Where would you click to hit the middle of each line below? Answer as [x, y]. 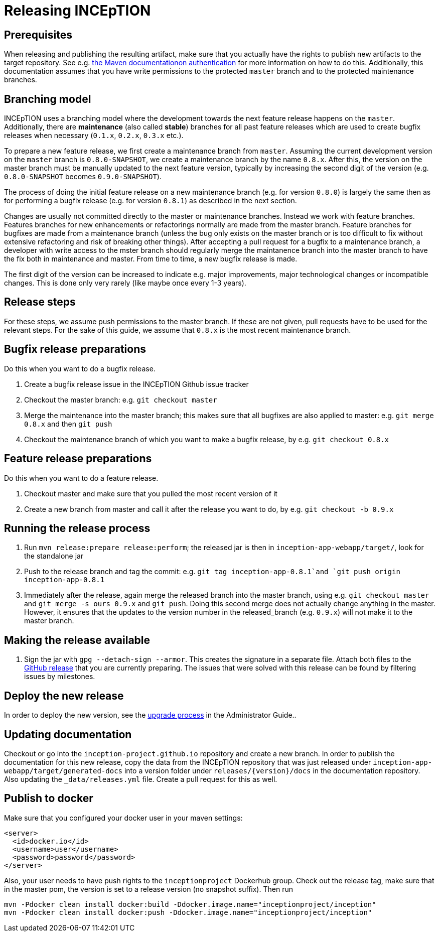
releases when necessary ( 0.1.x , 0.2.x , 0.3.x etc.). [94, 136]
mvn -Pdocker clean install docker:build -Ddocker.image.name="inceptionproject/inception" [190, 904]
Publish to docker [49, 798]
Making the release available [77, 640]
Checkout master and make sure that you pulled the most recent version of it [151, 493]
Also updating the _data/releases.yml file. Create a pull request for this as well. [141, 779]
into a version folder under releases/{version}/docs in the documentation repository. [272, 770]
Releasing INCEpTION [78, 11]
